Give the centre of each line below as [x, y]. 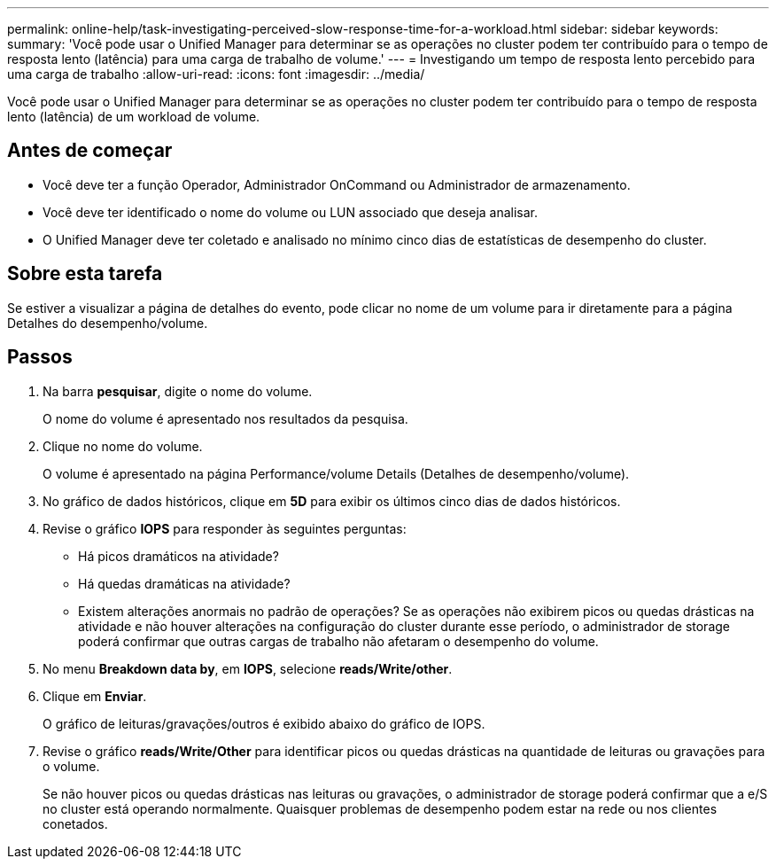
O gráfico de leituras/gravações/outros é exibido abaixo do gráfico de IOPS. [264, 723]
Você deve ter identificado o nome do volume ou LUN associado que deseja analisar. [291, 212]
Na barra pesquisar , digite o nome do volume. [178, 391]
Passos [40, 357]
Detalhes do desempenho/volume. [108, 323]
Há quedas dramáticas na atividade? [184, 583]
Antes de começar [90, 151]
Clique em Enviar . [95, 696]
